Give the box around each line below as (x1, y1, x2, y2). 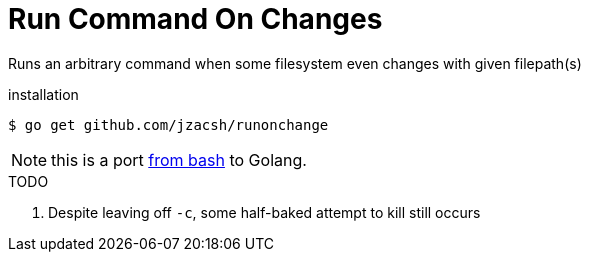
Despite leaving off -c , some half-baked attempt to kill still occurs (48, 203, 481, 221)
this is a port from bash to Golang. (51, 149, 307, 170)
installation (8, 85, 79, 103)
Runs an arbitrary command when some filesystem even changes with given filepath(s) (8, 54, 582, 72)
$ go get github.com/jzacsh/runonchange (8, 116, 329, 133)
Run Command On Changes (8, 2, 383, 36)
